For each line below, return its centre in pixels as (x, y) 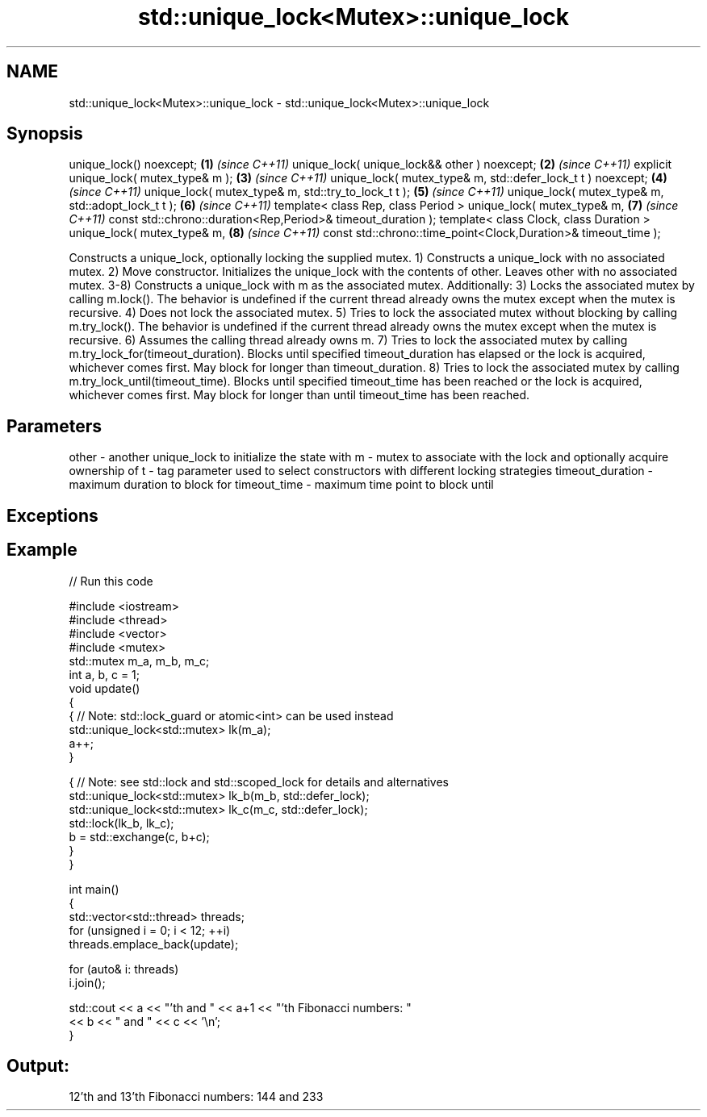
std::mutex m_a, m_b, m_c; (139, 661)
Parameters (54, 426)
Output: (38, 1065)
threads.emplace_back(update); (154, 944)
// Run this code (111, 581)
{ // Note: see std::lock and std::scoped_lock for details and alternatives (259, 781)
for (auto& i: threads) (124, 969)
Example (42, 550)
